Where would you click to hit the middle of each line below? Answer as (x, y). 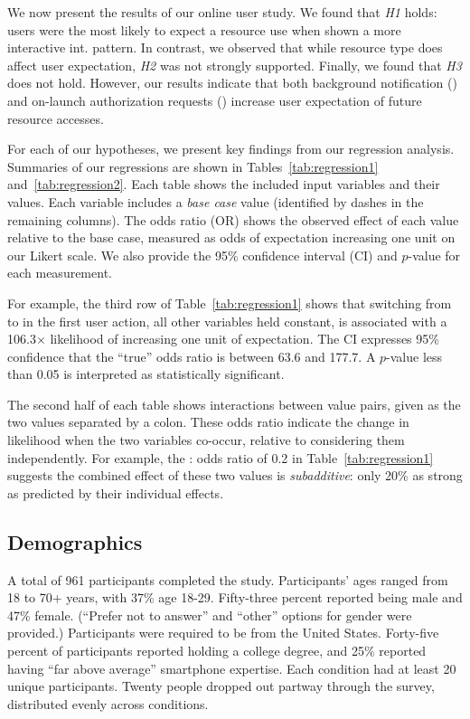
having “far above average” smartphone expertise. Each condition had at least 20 (232, 668)
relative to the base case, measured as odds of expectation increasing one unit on (231, 237)
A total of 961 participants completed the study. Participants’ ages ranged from (228, 579)
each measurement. (60, 273)
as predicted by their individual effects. (116, 492)
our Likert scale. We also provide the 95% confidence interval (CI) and (202, 255)
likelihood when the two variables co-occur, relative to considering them (206, 440)
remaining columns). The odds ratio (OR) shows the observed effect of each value (233, 219)
